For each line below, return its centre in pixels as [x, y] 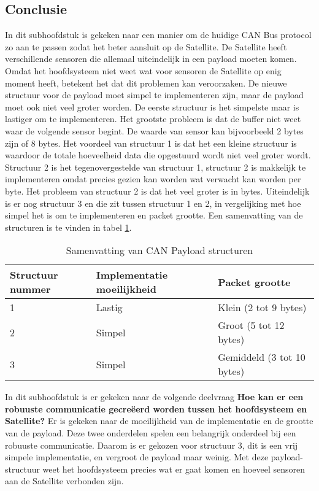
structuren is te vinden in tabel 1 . [68, 227]
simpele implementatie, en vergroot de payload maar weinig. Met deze [137, 457]
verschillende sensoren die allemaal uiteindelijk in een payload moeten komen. [151, 59]
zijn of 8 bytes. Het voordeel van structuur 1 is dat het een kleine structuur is [151, 143]
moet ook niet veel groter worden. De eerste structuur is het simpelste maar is [152, 106]
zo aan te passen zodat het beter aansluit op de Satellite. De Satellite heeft [146, 46]
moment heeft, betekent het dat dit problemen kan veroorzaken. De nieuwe [146, 83]
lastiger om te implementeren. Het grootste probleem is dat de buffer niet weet [153, 119]
